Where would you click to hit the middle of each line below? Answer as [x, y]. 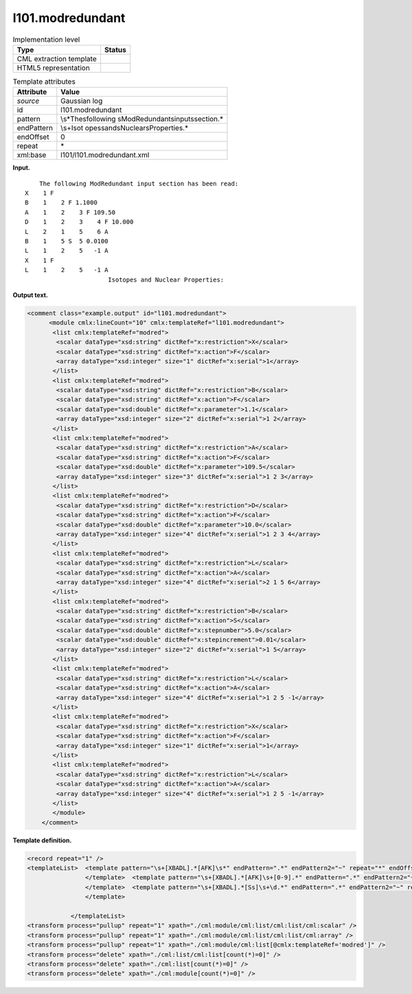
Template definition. [42, 840]
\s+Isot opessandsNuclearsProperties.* [125, 128]
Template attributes [44, 82]
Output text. [30, 294]
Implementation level [46, 39]
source [28, 101]
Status [115, 49]
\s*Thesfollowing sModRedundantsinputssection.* [142, 119]
